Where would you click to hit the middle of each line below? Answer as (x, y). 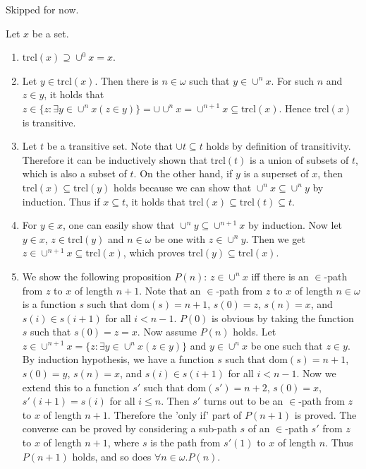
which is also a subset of (74, 173)
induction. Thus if (61, 201)
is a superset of (276, 173)
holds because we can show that (183, 187)
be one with (180, 238)
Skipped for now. (42, 9)
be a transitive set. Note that (110, 146)
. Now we (316, 373)
